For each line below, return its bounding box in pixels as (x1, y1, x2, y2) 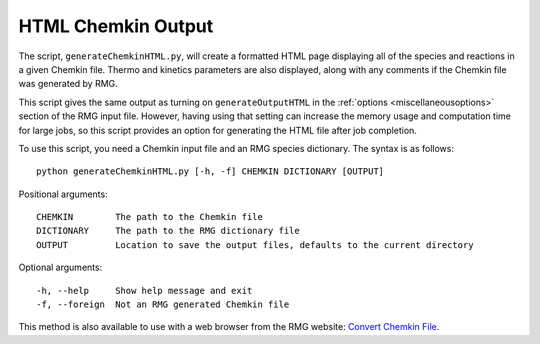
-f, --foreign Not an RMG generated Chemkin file (36, 299, 290, 310)
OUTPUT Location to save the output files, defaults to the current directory (36, 239, 474, 250)
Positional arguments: (18, 188, 109, 200)
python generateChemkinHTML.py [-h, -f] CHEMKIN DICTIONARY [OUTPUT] (36, 166, 385, 177)
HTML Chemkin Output (18, 15, 214, 37)
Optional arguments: (18, 261, 103, 274)
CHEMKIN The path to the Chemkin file (36, 211, 264, 223)
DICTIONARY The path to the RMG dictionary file (36, 225, 300, 237)
